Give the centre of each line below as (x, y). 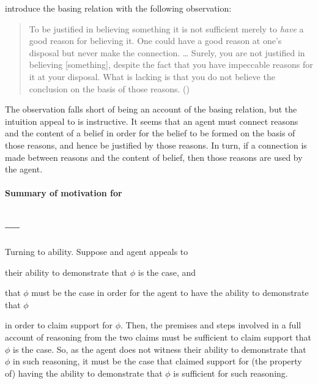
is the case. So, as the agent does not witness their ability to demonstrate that (160, 349)
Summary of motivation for (64, 193)
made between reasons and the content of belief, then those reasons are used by (154, 157)
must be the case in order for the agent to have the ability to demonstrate (170, 293)
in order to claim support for (59, 325)
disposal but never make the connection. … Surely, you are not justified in (167, 52)
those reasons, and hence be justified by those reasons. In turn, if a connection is (156, 145)
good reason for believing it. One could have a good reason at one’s (155, 41)
